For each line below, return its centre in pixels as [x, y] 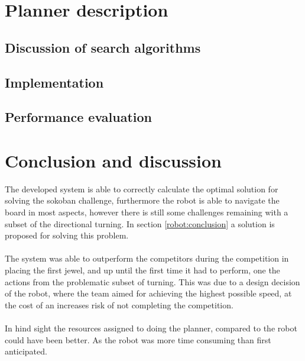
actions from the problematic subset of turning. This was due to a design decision [152, 281]
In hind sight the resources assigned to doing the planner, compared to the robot [151, 328]
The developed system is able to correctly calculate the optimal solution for [142, 188]
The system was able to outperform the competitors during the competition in [147, 258]
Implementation [54, 82]
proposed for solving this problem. [67, 235]
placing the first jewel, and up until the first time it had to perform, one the [142, 270]
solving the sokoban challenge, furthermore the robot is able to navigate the [142, 200]
